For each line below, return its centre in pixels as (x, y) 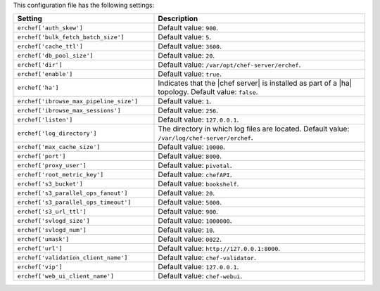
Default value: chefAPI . (195, 174)
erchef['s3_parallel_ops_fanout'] (72, 193)
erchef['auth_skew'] (50, 28)
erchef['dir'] (40, 64)
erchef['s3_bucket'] (50, 184)
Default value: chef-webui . (200, 276)
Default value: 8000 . (190, 156)
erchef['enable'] (45, 74)
